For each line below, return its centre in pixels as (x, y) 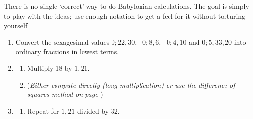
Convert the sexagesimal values (62, 42)
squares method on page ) (65, 94)
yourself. (17, 25)
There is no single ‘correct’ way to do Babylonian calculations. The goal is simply (126, 6)
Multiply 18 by (50, 68)
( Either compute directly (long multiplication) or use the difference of (131, 84)
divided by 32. (98, 110)
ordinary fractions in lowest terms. (67, 51)
